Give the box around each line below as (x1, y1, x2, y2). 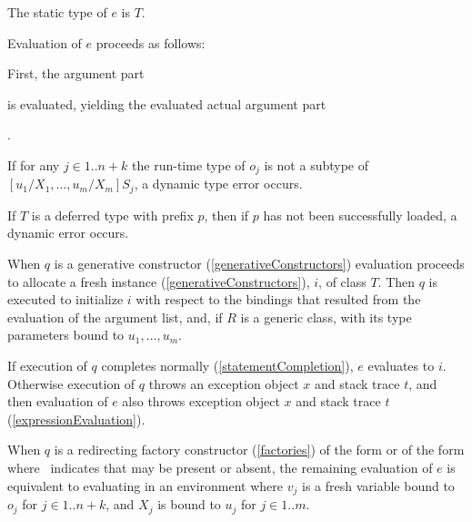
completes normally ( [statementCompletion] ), (101, 356, 354, 375)
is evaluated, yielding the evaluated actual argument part (7, 94, 326, 113)
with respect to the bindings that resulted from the (136, 290, 421, 309)
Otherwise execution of (7, 374, 136, 393)
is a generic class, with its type (240, 307, 412, 326)
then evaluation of (7, 392, 108, 411)
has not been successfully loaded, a (263, 205, 457, 224)
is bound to (157, 495, 221, 514)
